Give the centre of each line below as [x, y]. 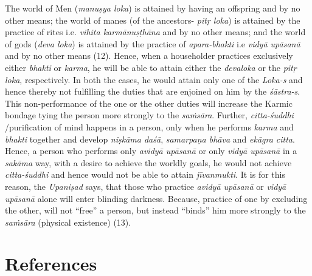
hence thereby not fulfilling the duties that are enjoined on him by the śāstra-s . [153, 91]
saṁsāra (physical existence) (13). [68, 222]
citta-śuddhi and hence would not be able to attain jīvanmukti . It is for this [145, 174]
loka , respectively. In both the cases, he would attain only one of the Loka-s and [154, 79]
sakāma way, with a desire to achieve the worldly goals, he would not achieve [148, 162]
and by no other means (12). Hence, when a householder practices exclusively [149, 56]
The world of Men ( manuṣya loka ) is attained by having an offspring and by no [153, 8]
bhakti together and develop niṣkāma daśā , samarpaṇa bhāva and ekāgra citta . [150, 139]
